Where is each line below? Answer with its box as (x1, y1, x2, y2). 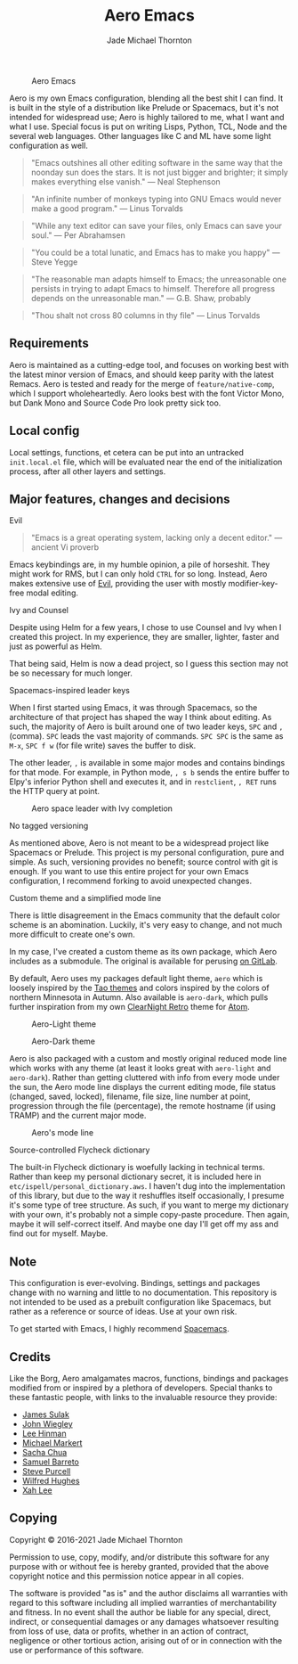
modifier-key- (228, 578, 278, 589)
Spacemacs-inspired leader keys (9, 685, 131, 696)
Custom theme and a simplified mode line (9, 893, 162, 904)
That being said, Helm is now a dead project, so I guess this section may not (9, 659, 289, 669)
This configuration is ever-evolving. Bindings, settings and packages (9, 1278, 261, 1289)
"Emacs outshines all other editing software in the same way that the (30, 157, 283, 168)
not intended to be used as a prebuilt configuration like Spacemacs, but (9, 1297, 271, 1307)
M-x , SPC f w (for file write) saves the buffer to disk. (9, 741, 197, 751)
